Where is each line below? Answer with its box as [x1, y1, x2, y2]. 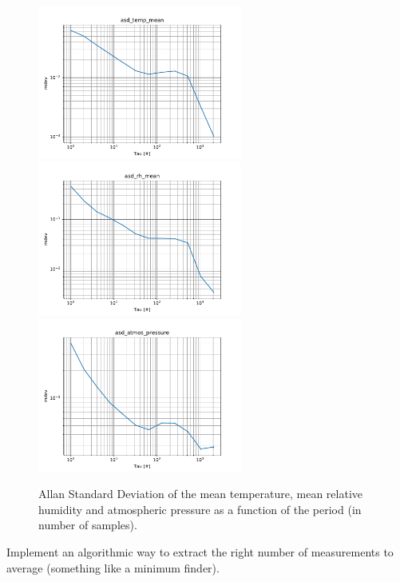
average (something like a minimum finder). [6, 559, 220, 576]
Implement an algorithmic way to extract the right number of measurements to [6, 543, 394, 560]
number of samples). [38, 516, 137, 533]
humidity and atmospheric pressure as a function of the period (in [38, 500, 362, 517]
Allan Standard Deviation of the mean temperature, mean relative [38, 485, 362, 502]
